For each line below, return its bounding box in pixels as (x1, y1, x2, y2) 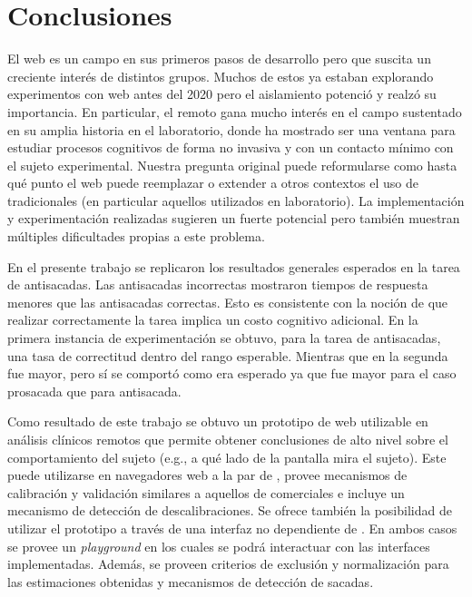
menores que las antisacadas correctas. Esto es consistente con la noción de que (7, 292, 448, 311)
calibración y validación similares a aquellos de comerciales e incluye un (7, 483, 405, 502)
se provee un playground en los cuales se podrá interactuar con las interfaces (7, 536, 430, 555)
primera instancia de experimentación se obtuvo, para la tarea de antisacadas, (7, 328, 441, 347)
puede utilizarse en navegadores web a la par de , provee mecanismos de (7, 465, 408, 484)
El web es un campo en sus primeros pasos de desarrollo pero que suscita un (7, 49, 431, 68)
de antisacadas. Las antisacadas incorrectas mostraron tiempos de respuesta (7, 275, 428, 294)
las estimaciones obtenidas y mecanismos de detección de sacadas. (7, 572, 374, 591)
